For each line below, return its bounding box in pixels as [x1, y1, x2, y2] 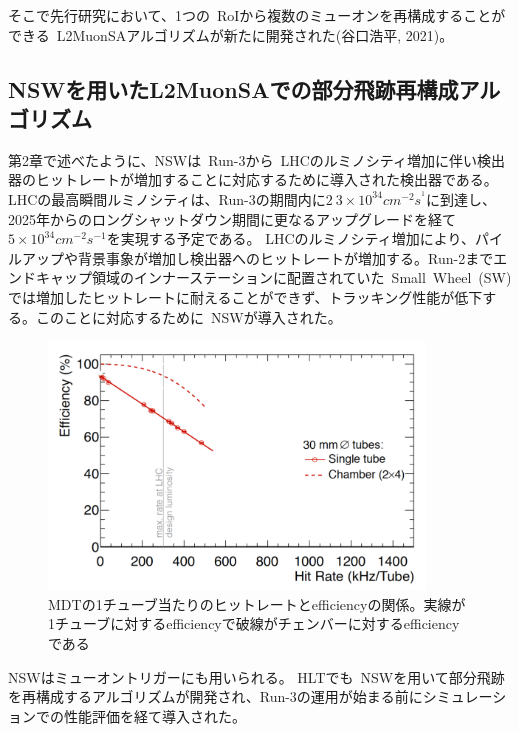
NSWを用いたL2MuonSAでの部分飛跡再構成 [8, 73, 459, 104]
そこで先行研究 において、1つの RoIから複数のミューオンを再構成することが [8, 5, 506, 25]
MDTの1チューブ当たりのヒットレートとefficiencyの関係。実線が [48, 593, 466, 614]
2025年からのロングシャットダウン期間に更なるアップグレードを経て [8, 208, 456, 229]
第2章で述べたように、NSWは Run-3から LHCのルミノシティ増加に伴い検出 [8, 149, 505, 170]
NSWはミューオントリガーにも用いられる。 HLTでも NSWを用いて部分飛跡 [8, 666, 505, 687]
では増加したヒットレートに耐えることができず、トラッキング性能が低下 [8, 286, 483, 307]
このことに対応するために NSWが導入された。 [35, 306, 342, 327]
